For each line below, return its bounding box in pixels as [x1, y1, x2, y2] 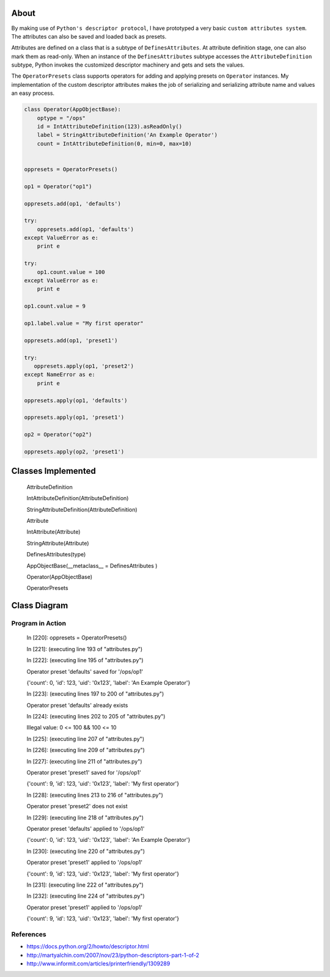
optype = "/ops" [37, 114, 86, 122]
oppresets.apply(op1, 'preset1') [24, 414, 125, 421]
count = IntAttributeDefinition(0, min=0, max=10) [37, 140, 192, 147]
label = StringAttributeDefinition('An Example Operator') [37, 131, 218, 139]
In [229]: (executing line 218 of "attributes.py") [26, 814, 144, 821]
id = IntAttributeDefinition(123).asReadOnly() [37, 123, 183, 130]
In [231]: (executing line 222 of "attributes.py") [26, 881, 144, 888]
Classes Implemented [11, 466, 96, 476]
